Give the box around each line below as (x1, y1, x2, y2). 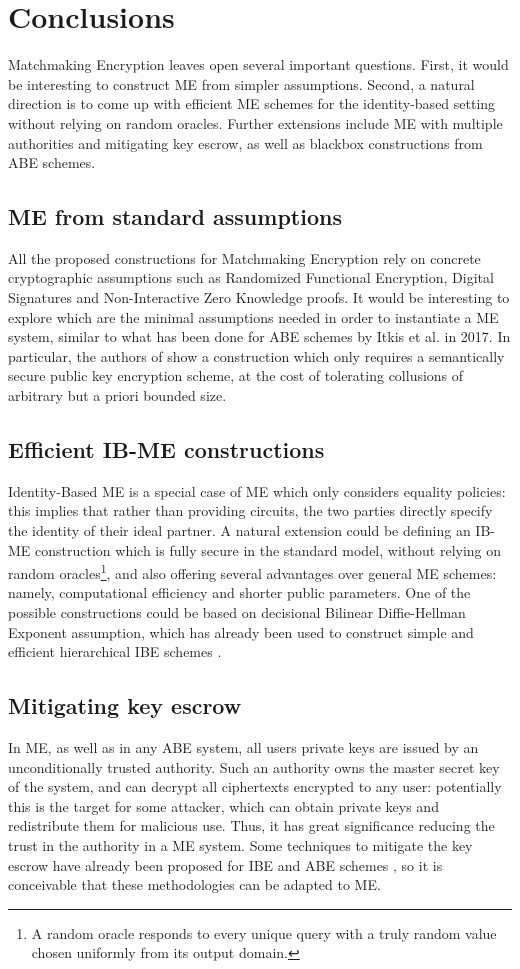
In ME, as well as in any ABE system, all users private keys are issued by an (8, 737, 479, 758)
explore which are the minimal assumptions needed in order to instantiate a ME (8, 306, 499, 327)
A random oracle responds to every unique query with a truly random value (31, 922, 497, 943)
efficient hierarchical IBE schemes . (8, 641, 222, 662)
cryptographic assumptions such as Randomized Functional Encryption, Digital (8, 267, 494, 288)
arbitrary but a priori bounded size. (8, 385, 227, 406)
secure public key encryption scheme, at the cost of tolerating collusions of (8, 365, 464, 386)
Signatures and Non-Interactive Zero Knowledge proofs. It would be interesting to (8, 287, 510, 308)
